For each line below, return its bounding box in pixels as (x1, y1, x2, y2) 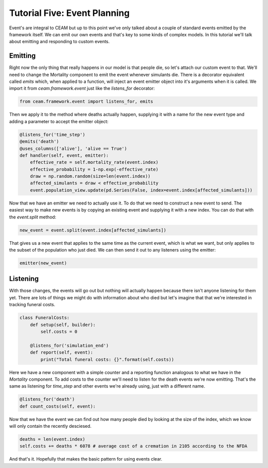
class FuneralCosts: (19, 315, 69, 321)
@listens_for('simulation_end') (30, 342, 109, 348)
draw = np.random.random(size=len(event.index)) (30, 174, 151, 179)
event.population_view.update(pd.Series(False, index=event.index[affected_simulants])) (30, 187, 253, 193)
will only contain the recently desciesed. (9, 423, 92, 429)
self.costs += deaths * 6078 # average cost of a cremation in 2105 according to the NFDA (19, 443, 248, 449)
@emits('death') (19, 139, 60, 144)
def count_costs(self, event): (19, 403, 96, 409)
